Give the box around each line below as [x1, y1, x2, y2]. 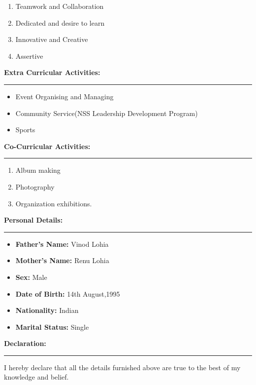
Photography [15, 181, 55, 192]
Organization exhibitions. [15, 198, 92, 208]
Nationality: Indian [15, 305, 79, 315]
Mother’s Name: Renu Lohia [15, 255, 109, 266]
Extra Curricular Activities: [4, 67, 100, 77]
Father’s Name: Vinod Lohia [15, 238, 109, 249]
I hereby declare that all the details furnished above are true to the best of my [4, 362, 241, 372]
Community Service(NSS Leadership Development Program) [15, 108, 198, 118]
